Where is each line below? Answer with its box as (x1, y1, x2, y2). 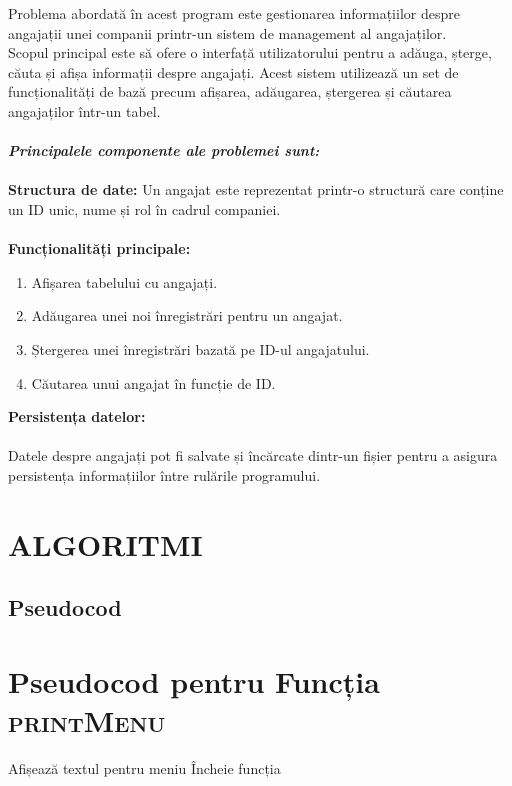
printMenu (8, 700, 166, 740)
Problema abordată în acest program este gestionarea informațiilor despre (8, 3, 460, 23)
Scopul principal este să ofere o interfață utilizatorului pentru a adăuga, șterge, (8, 42, 492, 63)
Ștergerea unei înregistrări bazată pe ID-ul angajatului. (31, 338, 370, 359)
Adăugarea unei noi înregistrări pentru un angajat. (31, 305, 343, 326)
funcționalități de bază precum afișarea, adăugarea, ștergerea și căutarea (8, 81, 452, 102)
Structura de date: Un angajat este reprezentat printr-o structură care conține (8, 179, 504, 200)
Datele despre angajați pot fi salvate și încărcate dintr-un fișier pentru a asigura (8, 445, 498, 466)
